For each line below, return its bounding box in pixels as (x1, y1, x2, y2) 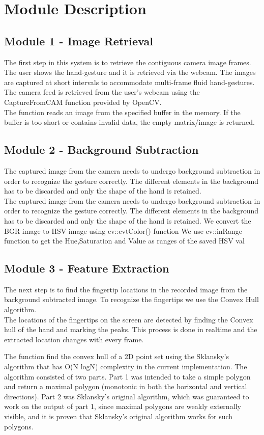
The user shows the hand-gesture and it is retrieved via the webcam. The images (4, 67, 256, 77)
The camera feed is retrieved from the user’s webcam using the (4, 87, 200, 97)
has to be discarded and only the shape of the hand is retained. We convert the (4, 215, 251, 226)
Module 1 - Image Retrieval (4, 33, 153, 48)
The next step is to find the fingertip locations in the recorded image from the (4, 284, 248, 294)
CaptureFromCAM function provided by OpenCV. (4, 96, 162, 107)
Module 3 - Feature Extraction (4, 260, 169, 276)
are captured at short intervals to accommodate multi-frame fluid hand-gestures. (4, 76, 255, 87)
